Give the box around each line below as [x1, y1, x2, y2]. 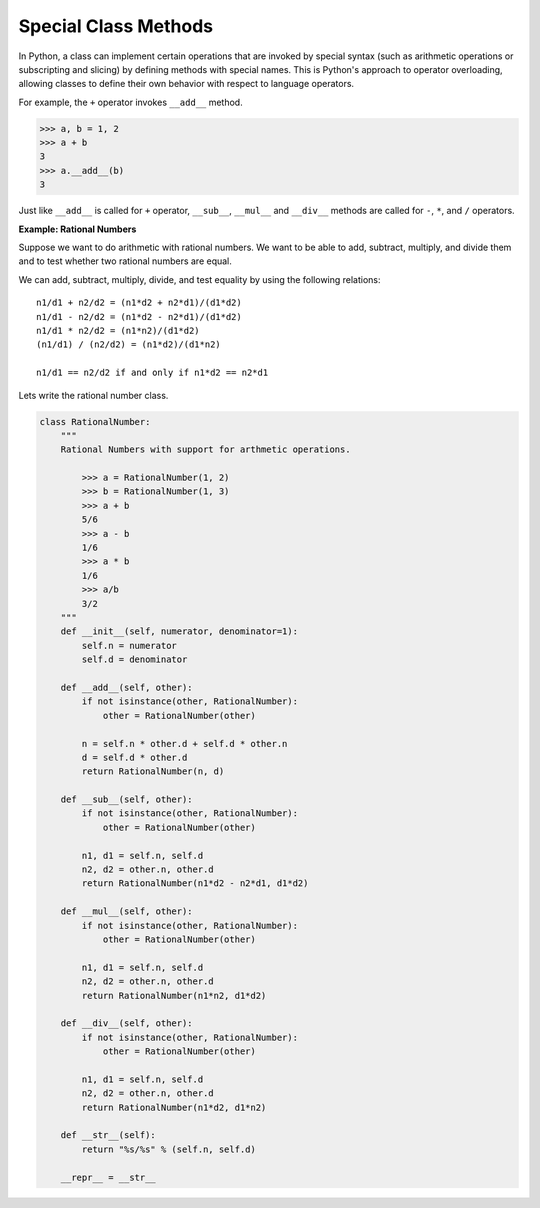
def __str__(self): [60, 1130, 157, 1141]
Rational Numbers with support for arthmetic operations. [60, 444, 351, 455]
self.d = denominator [81, 654, 188, 665]
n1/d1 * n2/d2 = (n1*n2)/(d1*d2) [36, 325, 200, 336]
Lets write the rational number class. [18, 389, 169, 401]
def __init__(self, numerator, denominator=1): [60, 626, 299, 637]
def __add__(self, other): [60, 681, 194, 693]
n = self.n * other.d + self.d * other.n [81, 738, 288, 749]
